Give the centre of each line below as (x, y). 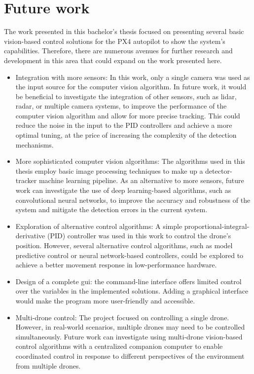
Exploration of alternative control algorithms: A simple (99, 226)
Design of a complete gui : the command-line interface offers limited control (128, 281)
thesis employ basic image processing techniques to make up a (109, 170)
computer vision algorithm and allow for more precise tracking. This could (128, 115)
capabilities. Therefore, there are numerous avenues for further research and (118, 51)
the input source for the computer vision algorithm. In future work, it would (131, 87)
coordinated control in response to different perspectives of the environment (130, 355)
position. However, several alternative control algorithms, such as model (124, 245)
